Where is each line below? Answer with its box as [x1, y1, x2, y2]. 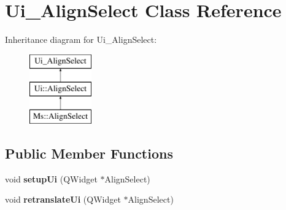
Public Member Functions [5, 144, 173, 163]
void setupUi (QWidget [5, 172, 98, 185]
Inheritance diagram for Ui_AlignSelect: [5, 33, 157, 46]
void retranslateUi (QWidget [5, 193, 121, 206]
